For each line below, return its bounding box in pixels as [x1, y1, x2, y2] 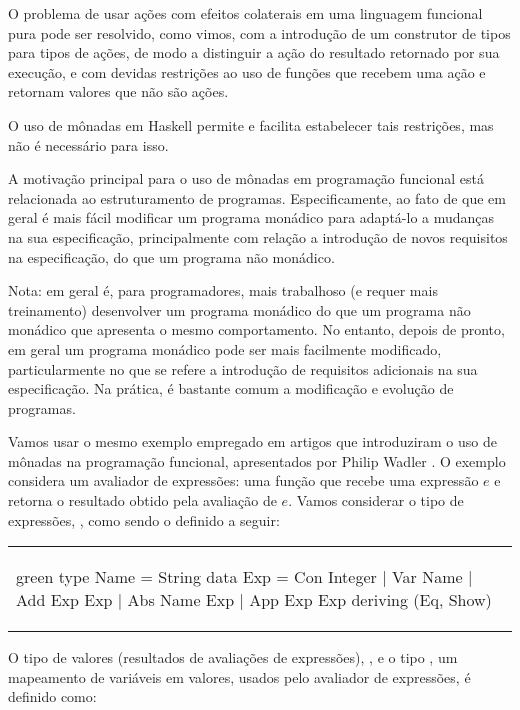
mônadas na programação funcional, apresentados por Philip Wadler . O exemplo [8, 450, 506, 471]
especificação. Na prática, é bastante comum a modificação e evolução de [8, 378, 454, 399]
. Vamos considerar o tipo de [288, 490, 464, 511]
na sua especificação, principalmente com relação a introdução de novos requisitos [8, 226, 508, 247]
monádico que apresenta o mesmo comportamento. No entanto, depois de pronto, [8, 319, 505, 340]
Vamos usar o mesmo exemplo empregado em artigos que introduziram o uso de [8, 431, 497, 452]
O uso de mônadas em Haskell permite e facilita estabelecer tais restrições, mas [8, 114, 494, 135]
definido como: [8, 686, 97, 707]
